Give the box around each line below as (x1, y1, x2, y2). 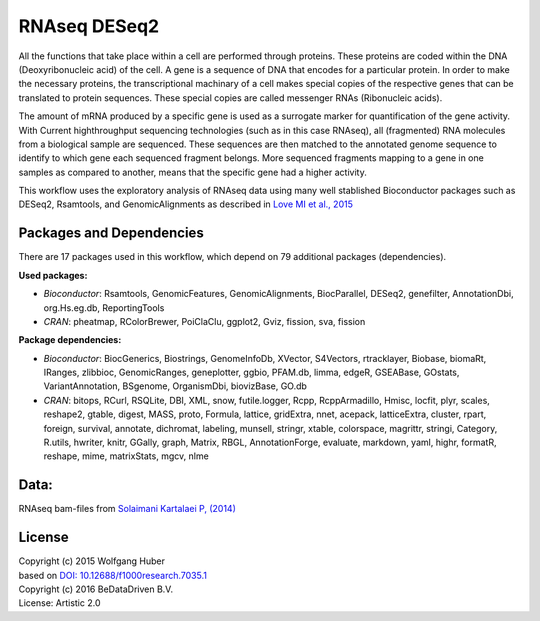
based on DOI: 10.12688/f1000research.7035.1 (18, 569, 207, 581)
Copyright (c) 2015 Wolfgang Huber (18, 555, 165, 567)
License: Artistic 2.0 (18, 597, 101, 609)
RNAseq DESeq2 (18, 15, 160, 37)
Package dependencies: (18, 334, 122, 346)
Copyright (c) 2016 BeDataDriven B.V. (18, 583, 174, 595)
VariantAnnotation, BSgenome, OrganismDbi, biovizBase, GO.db (43, 380, 307, 392)
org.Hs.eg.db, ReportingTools (43, 301, 165, 314)
